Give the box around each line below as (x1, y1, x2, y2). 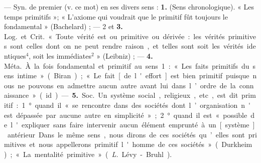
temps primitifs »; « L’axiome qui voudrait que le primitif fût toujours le (4, 11, 228, 22)
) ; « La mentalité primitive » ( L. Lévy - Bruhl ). (4, 148, 172, 159)
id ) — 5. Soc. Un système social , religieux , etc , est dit (46, 90, 238, 100)
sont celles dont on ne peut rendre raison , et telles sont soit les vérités (10, 41, 243, 51)
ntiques (4, 50, 26, 61)
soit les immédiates (33, 50, 91, 61)
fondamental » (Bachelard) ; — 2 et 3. (4, 21, 123, 32)
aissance (4, 90, 29, 100)
